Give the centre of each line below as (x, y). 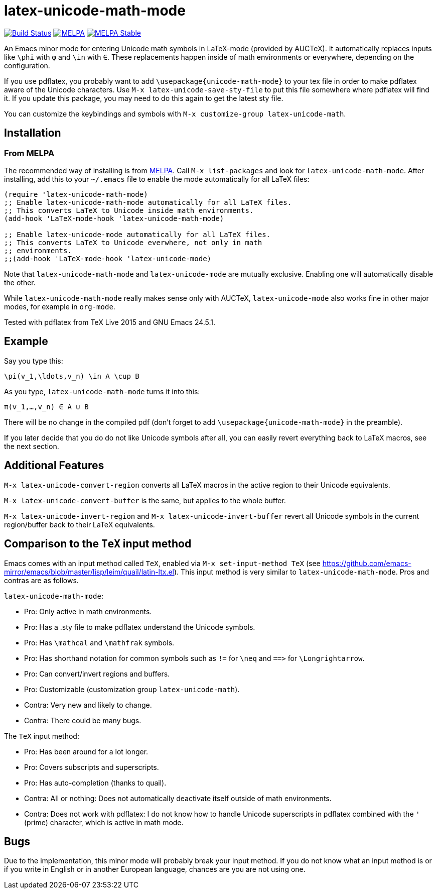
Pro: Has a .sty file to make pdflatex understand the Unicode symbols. (140, 627)
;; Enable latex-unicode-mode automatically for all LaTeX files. (137, 234)
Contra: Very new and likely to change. (88, 705)
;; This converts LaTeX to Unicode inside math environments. (129, 210)
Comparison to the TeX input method (98, 544)
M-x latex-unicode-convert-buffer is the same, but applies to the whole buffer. (145, 500)
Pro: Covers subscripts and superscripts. (92, 767)
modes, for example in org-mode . (60, 306)
